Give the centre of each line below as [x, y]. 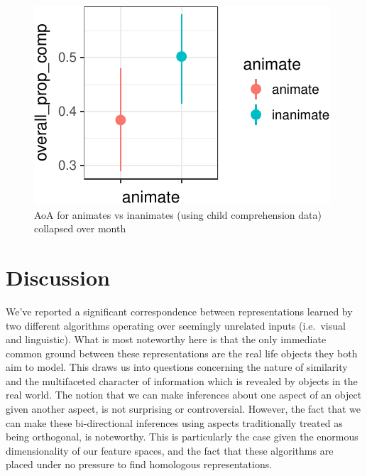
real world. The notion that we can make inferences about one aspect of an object [184, 395]
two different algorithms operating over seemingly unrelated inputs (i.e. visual [176, 325]
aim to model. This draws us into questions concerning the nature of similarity [177, 367]
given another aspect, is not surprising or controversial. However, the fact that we [183, 409]
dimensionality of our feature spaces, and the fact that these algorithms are [170, 450]
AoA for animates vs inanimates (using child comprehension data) [178, 214]
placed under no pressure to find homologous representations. [139, 464]
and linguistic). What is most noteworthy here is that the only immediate [166, 339]
